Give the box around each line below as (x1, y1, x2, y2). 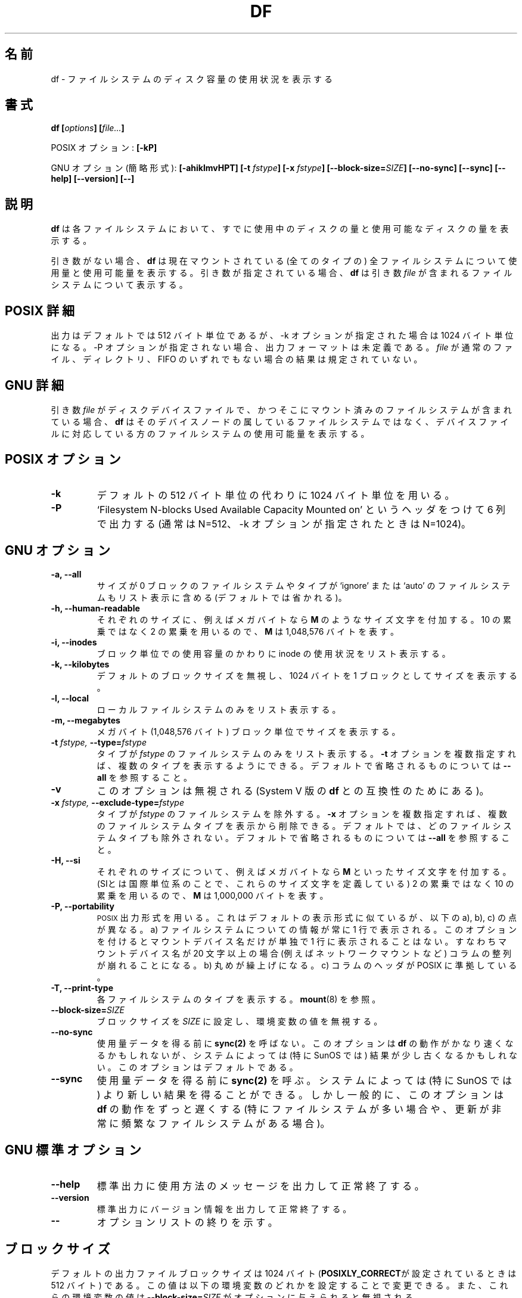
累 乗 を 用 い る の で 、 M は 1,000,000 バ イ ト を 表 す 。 (97, 890, 328, 900)
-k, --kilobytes (51, 659, 110, 669)
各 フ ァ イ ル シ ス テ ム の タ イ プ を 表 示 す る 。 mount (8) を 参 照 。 (97, 993, 381, 1004)
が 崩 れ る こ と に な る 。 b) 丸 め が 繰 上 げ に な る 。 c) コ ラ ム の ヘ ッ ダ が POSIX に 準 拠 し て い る (97, 959, 517, 970)
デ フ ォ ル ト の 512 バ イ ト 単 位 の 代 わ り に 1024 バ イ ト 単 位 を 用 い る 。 (97, 489, 455, 501)
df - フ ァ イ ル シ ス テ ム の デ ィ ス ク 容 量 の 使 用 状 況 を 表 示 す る (51, 73, 333, 84)
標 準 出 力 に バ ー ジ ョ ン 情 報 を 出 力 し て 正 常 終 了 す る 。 (97, 1203, 352, 1214)
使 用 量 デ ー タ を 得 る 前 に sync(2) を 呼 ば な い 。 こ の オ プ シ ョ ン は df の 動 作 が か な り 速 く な (97, 1038, 514, 1048)
